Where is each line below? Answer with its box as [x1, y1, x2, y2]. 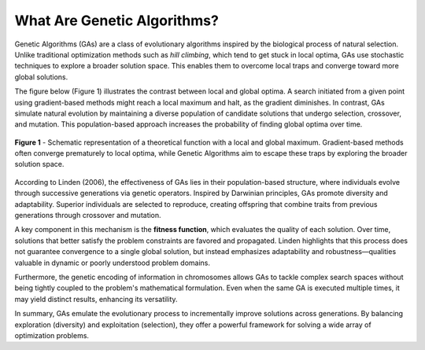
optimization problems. [14, 330, 90, 340]
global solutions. [14, 72, 68, 82]
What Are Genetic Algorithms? [14, 12, 220, 29]
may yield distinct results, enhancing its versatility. [14, 294, 178, 304]
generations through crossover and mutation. [14, 211, 161, 220]
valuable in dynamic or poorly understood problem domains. [14, 258, 210, 267]
